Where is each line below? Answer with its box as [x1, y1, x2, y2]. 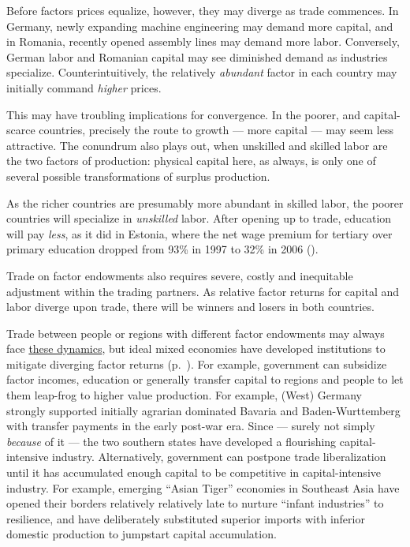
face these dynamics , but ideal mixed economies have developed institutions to [6, 340, 386, 357]
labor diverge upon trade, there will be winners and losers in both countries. [6, 298, 375, 315]
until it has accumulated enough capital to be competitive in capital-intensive [6, 464, 381, 481]
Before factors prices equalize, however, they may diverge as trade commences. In [6, 2, 399, 18]
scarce [6, 122, 35, 138]
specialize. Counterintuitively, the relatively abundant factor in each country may [6, 64, 397, 81]
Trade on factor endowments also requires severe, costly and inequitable [6, 267, 353, 283]
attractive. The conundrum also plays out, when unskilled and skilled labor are [6, 137, 388, 153]
